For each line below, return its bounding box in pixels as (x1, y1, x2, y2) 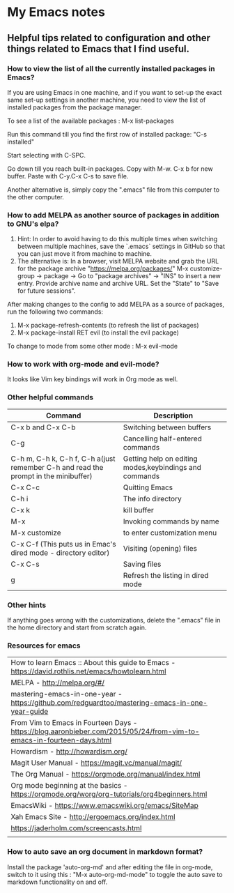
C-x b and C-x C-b (10, 422, 76, 432)
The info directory (123, 494, 182, 503)
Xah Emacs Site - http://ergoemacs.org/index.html (10, 812, 175, 822)
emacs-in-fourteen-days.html (10, 735, 112, 745)
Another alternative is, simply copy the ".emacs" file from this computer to (7, 185, 220, 194)
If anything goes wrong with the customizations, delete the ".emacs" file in (7, 616, 221, 625)
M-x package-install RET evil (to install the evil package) (17, 328, 180, 337)
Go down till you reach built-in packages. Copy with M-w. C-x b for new (7, 165, 214, 173)
